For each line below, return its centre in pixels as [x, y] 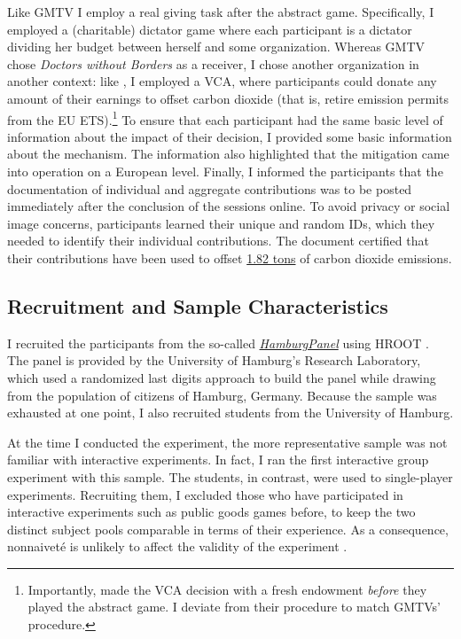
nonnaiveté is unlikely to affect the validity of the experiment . [177, 546]
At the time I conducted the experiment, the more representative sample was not [227, 442]
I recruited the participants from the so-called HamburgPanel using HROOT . [218, 343]
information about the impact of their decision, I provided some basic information [230, 136]
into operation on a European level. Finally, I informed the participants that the [225, 171]
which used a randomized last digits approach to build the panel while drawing [222, 377]
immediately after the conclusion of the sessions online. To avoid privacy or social [229, 206]
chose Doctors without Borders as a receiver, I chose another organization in [213, 63]
